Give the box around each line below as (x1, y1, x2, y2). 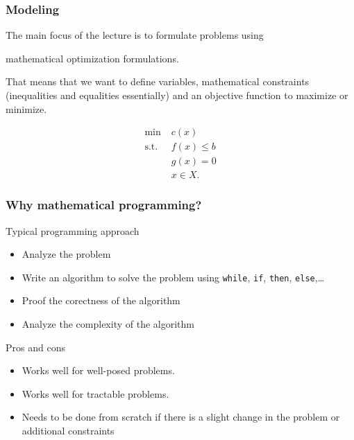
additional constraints (22, 423, 115, 437)
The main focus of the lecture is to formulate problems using (6, 28, 264, 42)
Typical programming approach (6, 223, 140, 238)
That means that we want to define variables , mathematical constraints (6, 74, 310, 89)
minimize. (6, 101, 47, 116)
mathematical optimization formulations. (6, 51, 179, 65)
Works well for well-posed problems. (22, 363, 175, 378)
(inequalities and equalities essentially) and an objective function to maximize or (6, 88, 348, 102)
